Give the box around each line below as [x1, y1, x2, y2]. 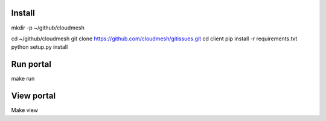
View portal [11, 91, 56, 101]
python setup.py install [11, 43, 68, 51]
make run [11, 75, 35, 82]
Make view [11, 107, 39, 114]
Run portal [11, 59, 51, 69]
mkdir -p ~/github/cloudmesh [11, 24, 85, 31]
